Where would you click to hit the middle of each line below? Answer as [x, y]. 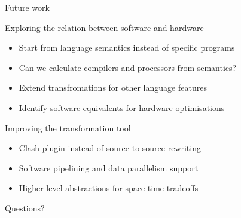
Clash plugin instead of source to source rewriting [110, 148]
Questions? [25, 208]
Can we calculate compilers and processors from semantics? [128, 67]
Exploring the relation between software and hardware [104, 27]
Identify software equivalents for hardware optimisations [122, 107]
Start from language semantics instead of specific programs [127, 47]
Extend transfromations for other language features [113, 87]
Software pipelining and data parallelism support [109, 168]
